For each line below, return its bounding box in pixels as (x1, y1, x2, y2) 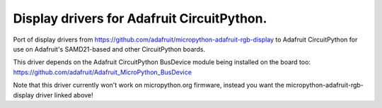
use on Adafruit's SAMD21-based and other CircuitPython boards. (13, 44, 206, 53)
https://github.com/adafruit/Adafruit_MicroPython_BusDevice (13, 68, 192, 76)
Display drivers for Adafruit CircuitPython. (13, 11, 267, 26)
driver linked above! (35, 90, 93, 99)
